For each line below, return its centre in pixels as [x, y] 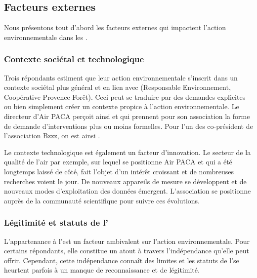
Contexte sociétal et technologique [74, 59]
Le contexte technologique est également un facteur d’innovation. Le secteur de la [128, 152]
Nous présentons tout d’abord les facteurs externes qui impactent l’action [115, 27]
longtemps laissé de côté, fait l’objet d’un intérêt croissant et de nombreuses [119, 171]
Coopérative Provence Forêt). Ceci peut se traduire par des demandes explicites [125, 97]
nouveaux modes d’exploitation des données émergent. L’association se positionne [128, 191]
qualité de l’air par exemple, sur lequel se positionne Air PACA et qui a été [118, 162]
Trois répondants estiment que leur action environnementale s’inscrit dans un [121, 77]
